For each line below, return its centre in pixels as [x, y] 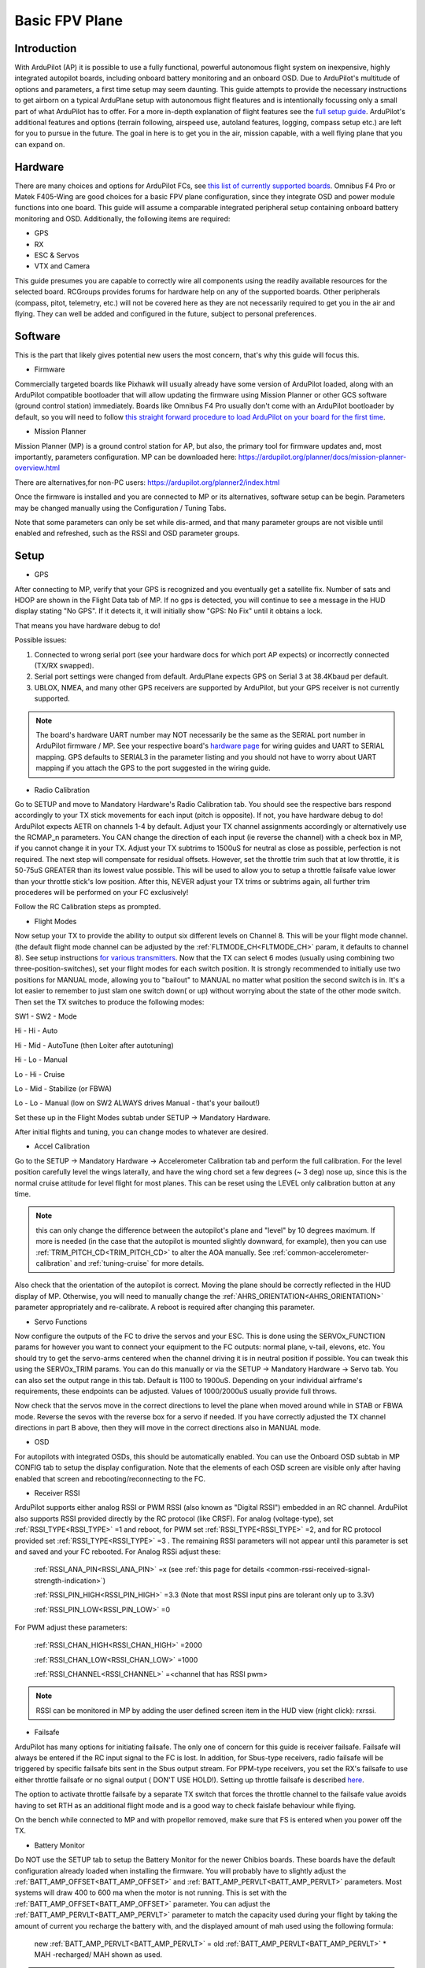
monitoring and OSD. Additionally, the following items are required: [122, 218]
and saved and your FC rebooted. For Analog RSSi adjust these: [118, 1552]
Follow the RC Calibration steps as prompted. [88, 907]
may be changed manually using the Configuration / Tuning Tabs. [120, 508]
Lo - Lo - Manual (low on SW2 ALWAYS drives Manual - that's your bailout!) [137, 1103]
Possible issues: [41, 640]
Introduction [46, 48]
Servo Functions [61, 1322]
